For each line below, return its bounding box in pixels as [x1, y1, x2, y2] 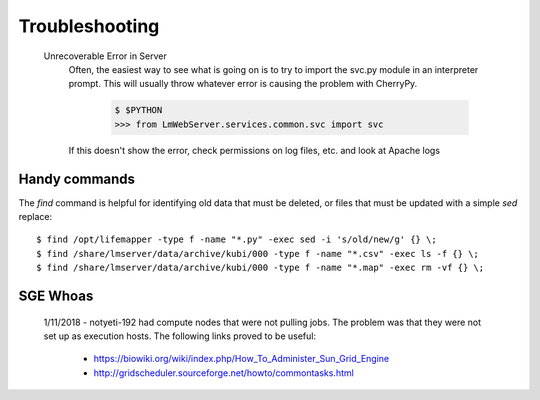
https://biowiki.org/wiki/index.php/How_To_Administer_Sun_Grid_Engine [93, 353, 390, 365]
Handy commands [18, 170, 135, 187]
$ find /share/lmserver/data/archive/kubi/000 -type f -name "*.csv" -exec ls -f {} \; [36, 248, 480, 259]
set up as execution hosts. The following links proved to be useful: [43, 330, 317, 342]
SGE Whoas [18, 287, 94, 304]
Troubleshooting [18, 15, 160, 37]
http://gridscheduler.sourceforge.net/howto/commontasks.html [93, 366, 354, 379]
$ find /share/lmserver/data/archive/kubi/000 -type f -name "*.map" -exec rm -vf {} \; [36, 262, 485, 274]
